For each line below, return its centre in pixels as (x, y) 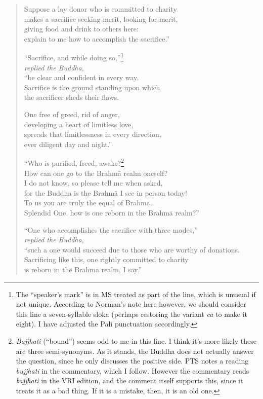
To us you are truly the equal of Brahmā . (88, 203)
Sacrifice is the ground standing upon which (92, 87)
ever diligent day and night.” (68, 144)
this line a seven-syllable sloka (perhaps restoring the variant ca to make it (132, 314)
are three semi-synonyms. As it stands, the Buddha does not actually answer (135, 351)
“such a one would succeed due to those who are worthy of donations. (132, 249)
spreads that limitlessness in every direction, (93, 134)
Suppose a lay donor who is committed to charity (100, 9)
